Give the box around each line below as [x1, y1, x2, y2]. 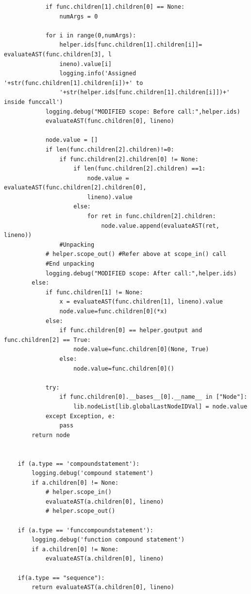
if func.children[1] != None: [45, 289, 143, 296]
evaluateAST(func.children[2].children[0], [4, 184, 147, 191]
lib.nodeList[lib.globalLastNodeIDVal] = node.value [73, 403, 248, 410]
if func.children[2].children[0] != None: [59, 155, 199, 163]
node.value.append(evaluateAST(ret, [101, 222, 219, 229]
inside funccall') [4, 98, 63, 105]
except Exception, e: [45, 412, 116, 420]
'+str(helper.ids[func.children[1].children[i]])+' [59, 89, 230, 96]
